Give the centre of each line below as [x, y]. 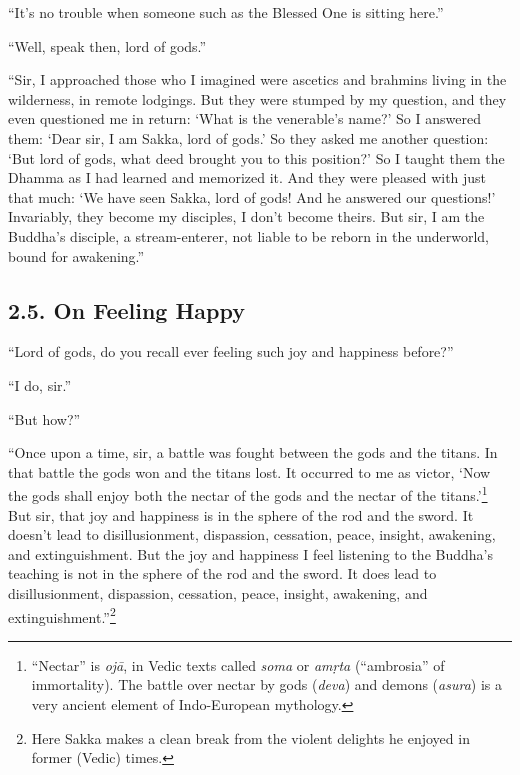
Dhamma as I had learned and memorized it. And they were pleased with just [247, 177]
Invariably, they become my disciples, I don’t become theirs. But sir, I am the [246, 216]
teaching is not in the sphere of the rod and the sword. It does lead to [222, 573]
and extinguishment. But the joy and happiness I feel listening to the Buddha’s [250, 553]
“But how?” [44, 418]
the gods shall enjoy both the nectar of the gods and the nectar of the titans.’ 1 [248, 493]
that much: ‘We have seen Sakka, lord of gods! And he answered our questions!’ [252, 196]
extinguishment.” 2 [62, 615]
